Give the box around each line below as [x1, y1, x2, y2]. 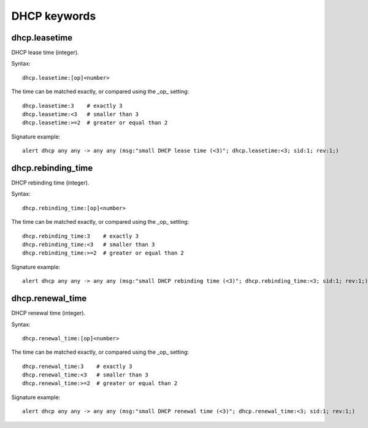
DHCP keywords [11, 9, 96, 23]
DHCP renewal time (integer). [11, 310, 86, 317]
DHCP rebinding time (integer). [11, 179, 90, 186]
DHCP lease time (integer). [11, 49, 79, 56]
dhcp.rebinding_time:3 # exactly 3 [22, 232, 139, 239]
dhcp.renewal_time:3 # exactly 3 [22, 362, 132, 370]
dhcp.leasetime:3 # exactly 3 [22, 102, 123, 109]
